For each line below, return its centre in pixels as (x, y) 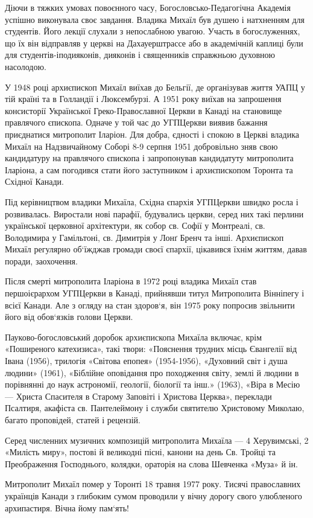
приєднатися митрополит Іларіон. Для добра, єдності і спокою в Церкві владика (152, 134)
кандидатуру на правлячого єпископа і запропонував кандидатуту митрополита (149, 158)
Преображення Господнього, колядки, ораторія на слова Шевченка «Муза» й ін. (151, 463)
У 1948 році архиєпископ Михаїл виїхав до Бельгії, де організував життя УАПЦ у (155, 87)
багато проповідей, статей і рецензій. (73, 420)
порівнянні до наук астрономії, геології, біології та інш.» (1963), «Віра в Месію (153, 384)
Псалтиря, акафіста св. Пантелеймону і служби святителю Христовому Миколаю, (155, 408)
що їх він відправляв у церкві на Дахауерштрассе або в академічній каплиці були (154, 43)
